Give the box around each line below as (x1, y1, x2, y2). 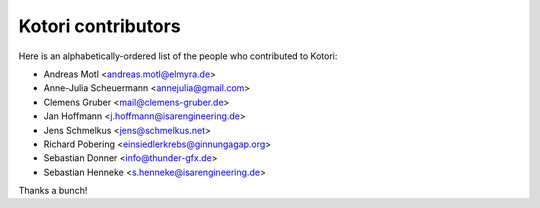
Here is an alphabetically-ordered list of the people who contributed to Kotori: (18, 50, 338, 62)
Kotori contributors (18, 15, 181, 37)
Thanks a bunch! (18, 185, 88, 197)
